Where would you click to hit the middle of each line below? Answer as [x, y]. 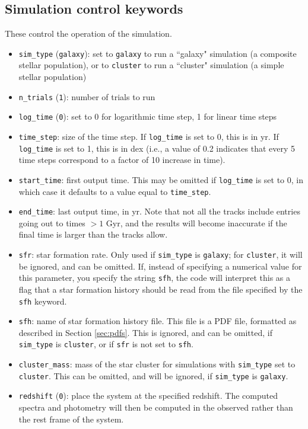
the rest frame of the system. [71, 419]
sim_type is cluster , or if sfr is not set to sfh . [106, 344]
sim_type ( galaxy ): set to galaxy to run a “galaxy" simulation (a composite [158, 53]
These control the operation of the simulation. [88, 33]
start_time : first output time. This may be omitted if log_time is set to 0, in [161, 179]
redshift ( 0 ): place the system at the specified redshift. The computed [148, 396]
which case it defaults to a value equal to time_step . [115, 191]
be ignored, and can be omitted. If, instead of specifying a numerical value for [160, 266]
